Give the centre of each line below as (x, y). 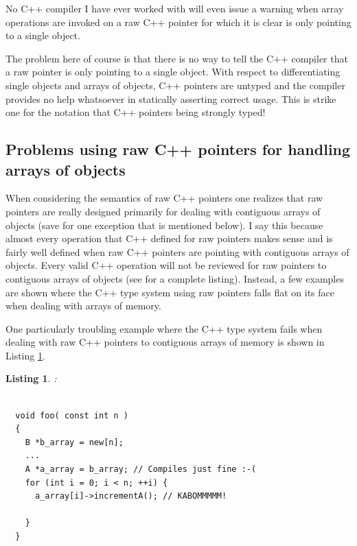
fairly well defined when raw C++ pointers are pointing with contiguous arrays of (177, 251)
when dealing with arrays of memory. (83, 306)
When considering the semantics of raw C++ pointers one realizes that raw (164, 198)
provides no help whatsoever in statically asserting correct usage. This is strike (171, 98)
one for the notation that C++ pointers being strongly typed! (136, 112)
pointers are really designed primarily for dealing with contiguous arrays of (163, 211)
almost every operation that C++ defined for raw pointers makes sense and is (169, 238)
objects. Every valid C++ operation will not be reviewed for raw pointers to (166, 265)
